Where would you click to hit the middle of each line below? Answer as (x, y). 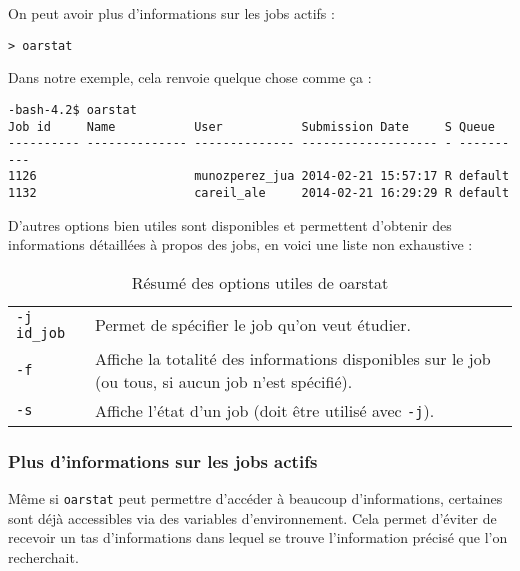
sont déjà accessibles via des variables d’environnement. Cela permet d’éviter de (252, 517)
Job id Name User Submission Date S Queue (251, 126)
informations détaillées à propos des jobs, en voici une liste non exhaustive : (240, 244)
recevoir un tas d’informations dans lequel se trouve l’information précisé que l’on (258, 537)
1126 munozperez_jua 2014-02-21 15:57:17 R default (259, 176)
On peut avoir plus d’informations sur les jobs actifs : (171, 13)
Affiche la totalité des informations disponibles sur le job (292, 358)
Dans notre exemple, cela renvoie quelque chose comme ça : (190, 77)
